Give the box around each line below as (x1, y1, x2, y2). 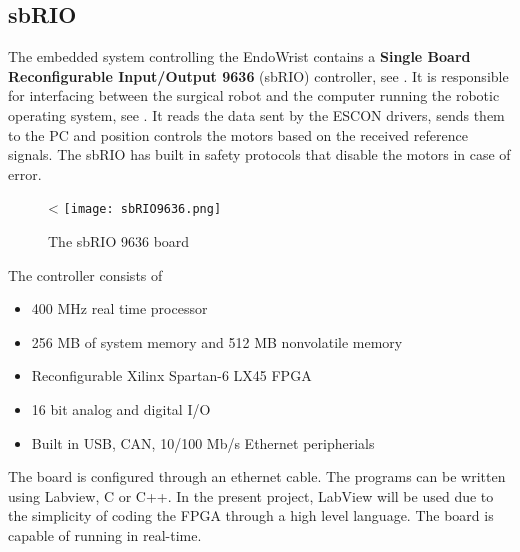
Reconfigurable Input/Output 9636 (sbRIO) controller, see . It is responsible (8, 65, 509, 86)
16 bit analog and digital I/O (31, 398, 211, 419)
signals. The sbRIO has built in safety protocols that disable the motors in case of (8, 144, 511, 165)
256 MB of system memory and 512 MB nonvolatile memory (31, 331, 403, 352)
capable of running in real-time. (8, 524, 202, 545)
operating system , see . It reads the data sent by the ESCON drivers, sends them (8, 104, 505, 125)
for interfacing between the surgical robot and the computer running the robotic (8, 85, 500, 106)
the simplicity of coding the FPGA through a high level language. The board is (8, 505, 494, 526)
